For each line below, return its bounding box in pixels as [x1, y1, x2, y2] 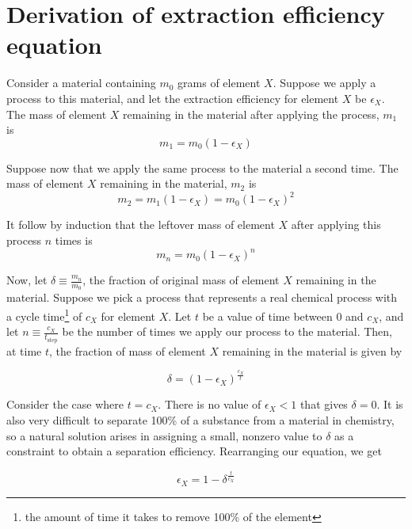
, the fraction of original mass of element [82, 272, 280, 288]
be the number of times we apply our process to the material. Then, [62, 323, 392, 340]
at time [6, 342, 42, 359]
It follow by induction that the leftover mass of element [6, 216, 275, 233]
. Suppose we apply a [273, 74, 376, 91]
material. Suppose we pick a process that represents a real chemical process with [6, 289, 398, 306]
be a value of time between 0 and [202, 307, 364, 324]
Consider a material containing [6, 74, 156, 91]
